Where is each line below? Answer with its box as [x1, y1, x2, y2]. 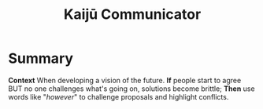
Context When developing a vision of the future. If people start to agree [8, 75, 242, 85]
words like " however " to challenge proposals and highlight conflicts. [8, 92, 229, 101]
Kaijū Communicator [63, 5, 202, 24]
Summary [8, 49, 73, 67]
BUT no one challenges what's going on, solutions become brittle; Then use [8, 84, 255, 93]
